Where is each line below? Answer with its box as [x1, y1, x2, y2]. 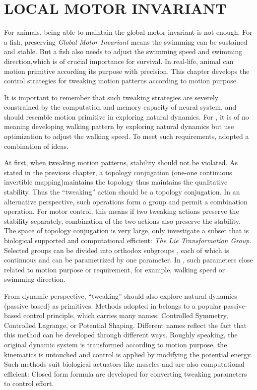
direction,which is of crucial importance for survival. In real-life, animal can [4, 56, 234, 66]
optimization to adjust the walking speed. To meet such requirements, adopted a [4, 131, 249, 141]
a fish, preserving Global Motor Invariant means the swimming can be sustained [4, 36, 248, 47]
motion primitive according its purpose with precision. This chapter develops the [4, 65, 250, 76]
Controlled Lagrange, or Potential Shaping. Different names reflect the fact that [4, 320, 247, 330]
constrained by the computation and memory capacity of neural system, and [4, 102, 237, 112]
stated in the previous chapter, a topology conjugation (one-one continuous [4, 167, 232, 177]
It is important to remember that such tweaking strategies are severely [4, 92, 219, 102]
